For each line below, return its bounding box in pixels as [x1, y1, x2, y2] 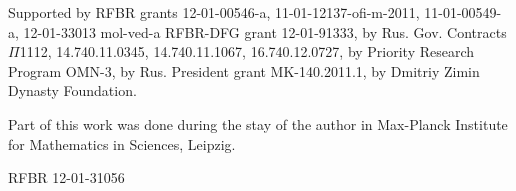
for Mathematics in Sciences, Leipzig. [8, 133, 236, 154]
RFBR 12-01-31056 [8, 167, 125, 188]
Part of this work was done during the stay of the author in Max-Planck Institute [8, 113, 508, 134]
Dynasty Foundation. [8, 80, 137, 101]
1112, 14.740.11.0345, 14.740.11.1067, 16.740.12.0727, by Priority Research [19, 41, 475, 62]
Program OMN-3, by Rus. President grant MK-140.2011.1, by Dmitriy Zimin [8, 60, 480, 81]
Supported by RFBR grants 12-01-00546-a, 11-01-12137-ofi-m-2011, [8, 2, 420, 22]
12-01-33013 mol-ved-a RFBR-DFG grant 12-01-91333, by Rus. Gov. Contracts [23, 21, 507, 42]
